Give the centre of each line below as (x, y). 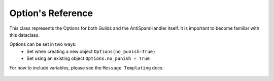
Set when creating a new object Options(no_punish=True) (91, 51)
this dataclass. (25, 35)
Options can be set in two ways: (43, 44)
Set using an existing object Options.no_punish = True (88, 58)
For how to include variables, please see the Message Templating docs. (87, 67)
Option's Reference (51, 13)
